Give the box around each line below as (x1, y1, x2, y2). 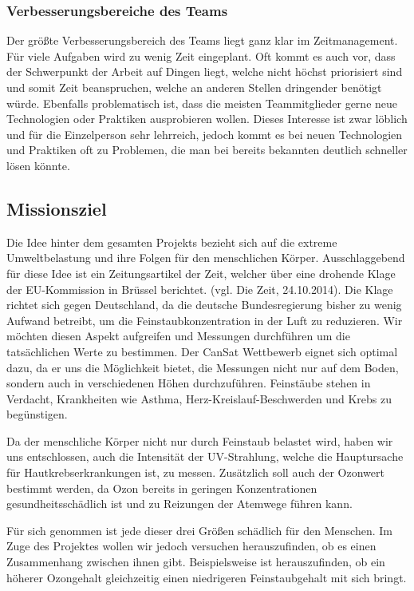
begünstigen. (6, 406, 68, 422)
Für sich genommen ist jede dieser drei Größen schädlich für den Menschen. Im (6, 522, 392, 538)
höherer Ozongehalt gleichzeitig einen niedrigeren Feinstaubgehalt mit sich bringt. (6, 569, 407, 585)
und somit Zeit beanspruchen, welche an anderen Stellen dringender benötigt (6, 79, 382, 95)
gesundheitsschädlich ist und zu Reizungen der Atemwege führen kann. (6, 495, 353, 512)
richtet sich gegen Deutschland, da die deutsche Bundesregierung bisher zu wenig (6, 296, 402, 313)
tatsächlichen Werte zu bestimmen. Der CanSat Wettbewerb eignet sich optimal (6, 343, 398, 359)
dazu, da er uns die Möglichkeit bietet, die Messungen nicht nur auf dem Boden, (6, 359, 399, 375)
